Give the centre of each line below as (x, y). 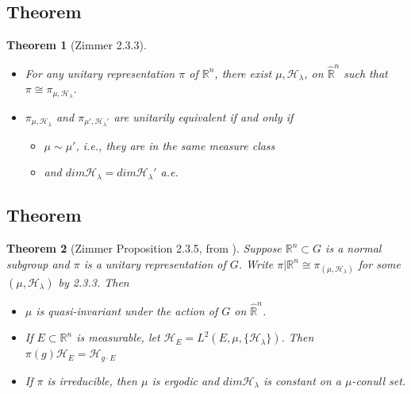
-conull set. (379, 380)
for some (379, 263)
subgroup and (38, 263)
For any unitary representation (100, 73)
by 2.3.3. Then (94, 282)
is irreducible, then (92, 380)
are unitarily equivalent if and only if (204, 116)
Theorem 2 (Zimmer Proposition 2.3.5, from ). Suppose (144, 248)
